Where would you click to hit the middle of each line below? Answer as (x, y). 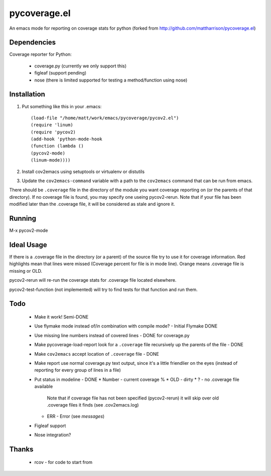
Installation (27, 94)
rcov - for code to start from (63, 462)
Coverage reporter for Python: (41, 54)
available (44, 386)
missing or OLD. (26, 271)
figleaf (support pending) (60, 73)
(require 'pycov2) (53, 132)
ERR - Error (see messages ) (76, 416)
